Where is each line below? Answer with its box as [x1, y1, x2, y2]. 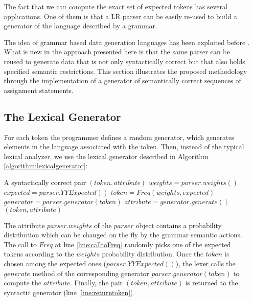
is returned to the [185, 278, 238, 288]
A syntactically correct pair [4, 177, 86, 187]
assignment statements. [4, 85, 73, 95]
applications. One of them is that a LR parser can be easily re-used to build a [4, 11, 237, 21]
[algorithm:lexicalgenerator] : [4, 161, 88, 171]
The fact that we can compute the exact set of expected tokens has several [4, 1, 228, 11]
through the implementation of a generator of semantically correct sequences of [4, 75, 241, 86]
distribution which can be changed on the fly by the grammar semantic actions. [4, 230, 242, 240]
